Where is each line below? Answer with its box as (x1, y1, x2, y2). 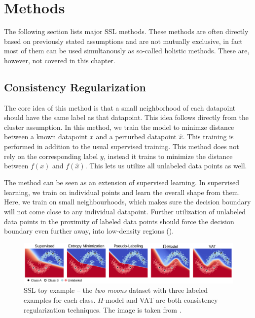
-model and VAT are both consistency (103, 295, 218, 305)
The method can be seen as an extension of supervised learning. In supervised (4, 177, 240, 188)
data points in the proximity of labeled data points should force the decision (4, 216, 234, 226)
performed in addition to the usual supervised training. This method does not (4, 141, 239, 152)
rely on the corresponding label (4, 151, 98, 161)
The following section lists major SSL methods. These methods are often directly (4, 26, 249, 37)
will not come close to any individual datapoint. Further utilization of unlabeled (4, 206, 246, 217)
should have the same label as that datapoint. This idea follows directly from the (4, 112, 249, 122)
